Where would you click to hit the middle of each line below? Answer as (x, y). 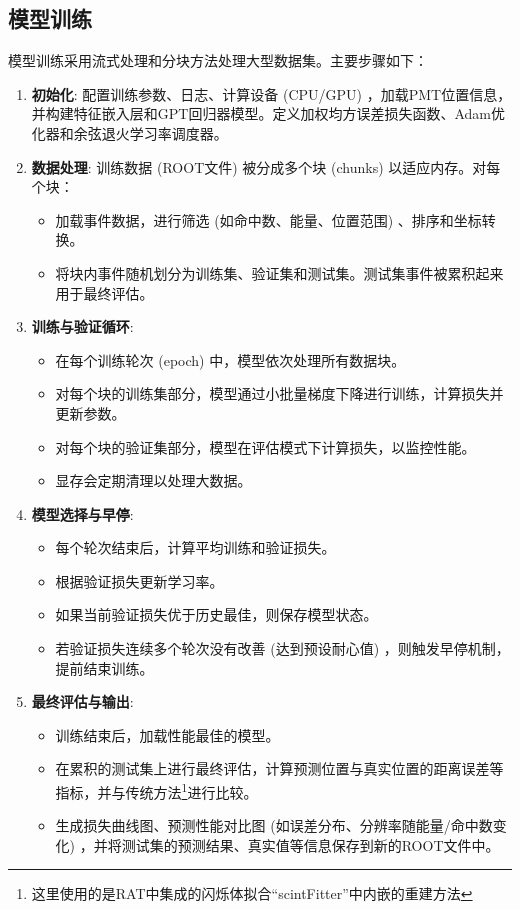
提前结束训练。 (104, 667)
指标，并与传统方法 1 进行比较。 (156, 790)
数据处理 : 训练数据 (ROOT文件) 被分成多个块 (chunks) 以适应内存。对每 (266, 166)
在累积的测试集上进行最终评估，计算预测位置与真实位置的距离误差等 (279, 768)
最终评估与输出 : (82, 701)
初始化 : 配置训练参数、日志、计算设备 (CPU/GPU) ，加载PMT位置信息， (271, 93)
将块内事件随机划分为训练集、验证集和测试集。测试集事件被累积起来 (279, 272)
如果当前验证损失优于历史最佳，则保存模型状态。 (216, 614)
